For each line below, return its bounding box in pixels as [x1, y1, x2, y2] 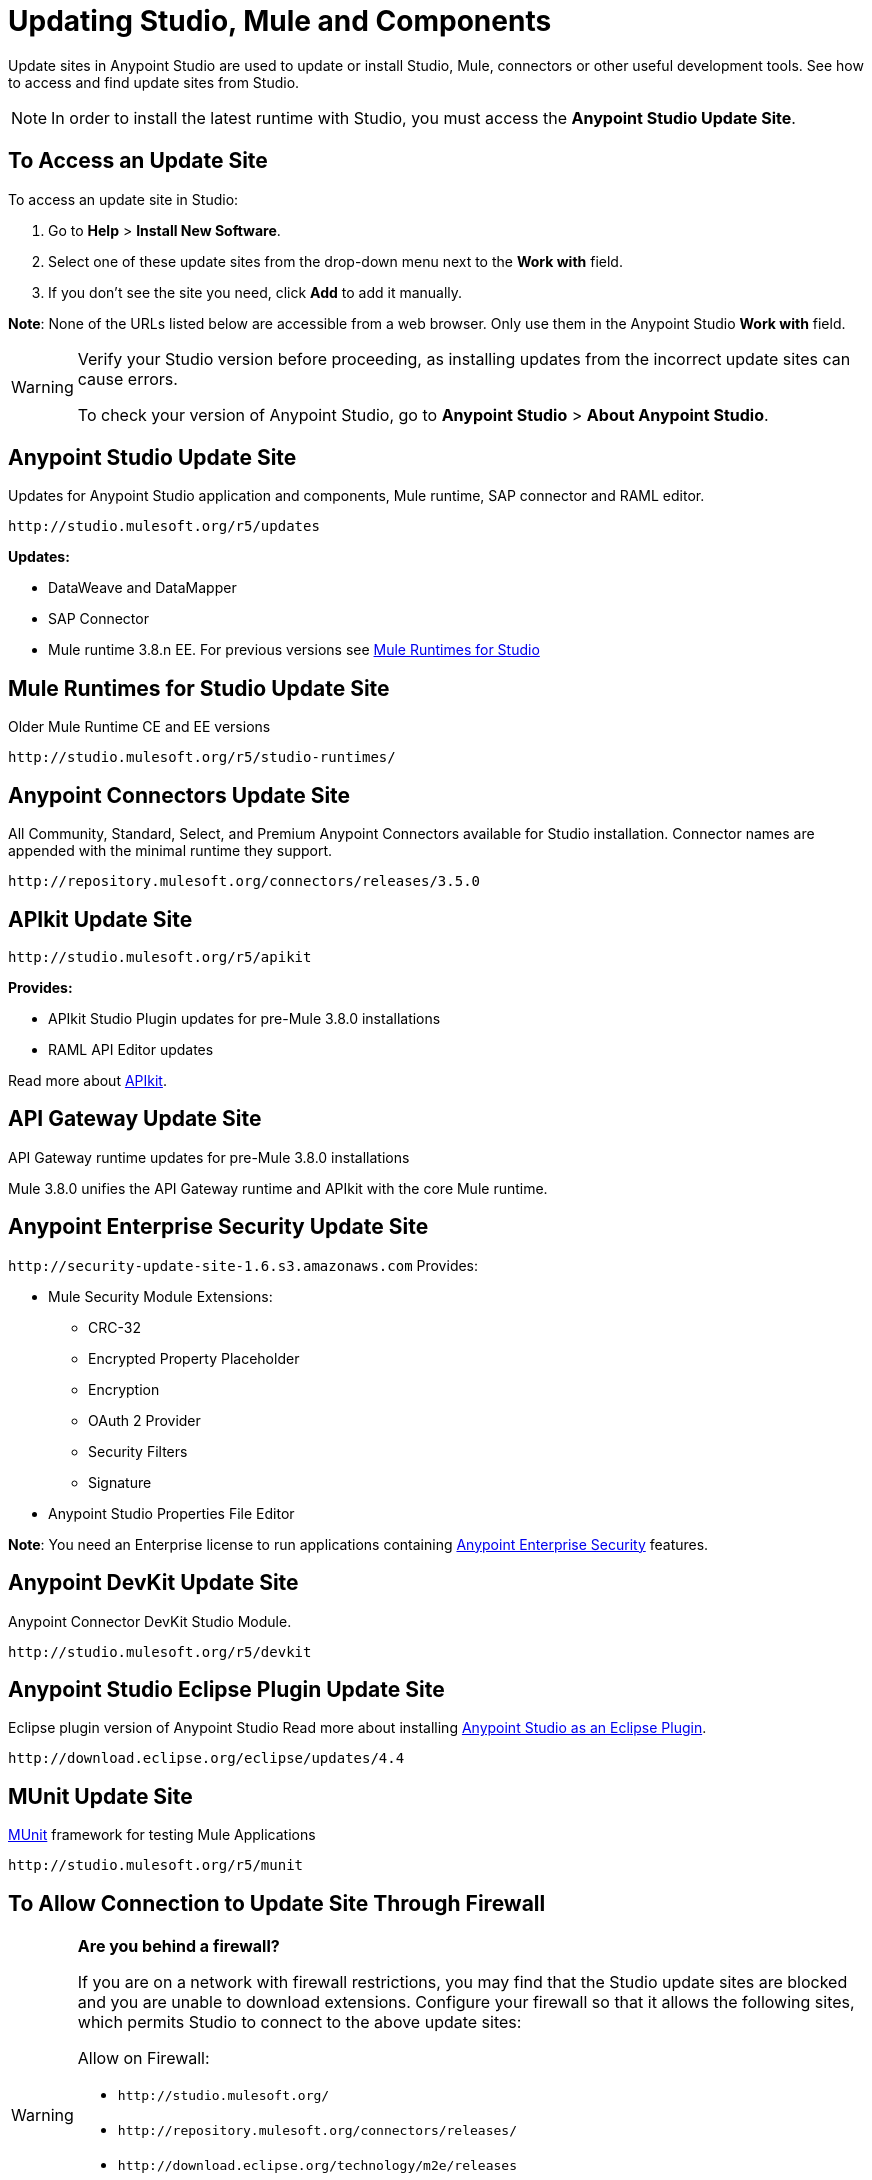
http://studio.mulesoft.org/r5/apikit [8, 948, 312, 965]
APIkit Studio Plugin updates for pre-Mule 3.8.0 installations [48, 1009, 441, 1027]
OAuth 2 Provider [88, 1411, 201, 1429]
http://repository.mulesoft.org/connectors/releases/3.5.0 [8, 873, 481, 890]
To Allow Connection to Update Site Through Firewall [8, 1890, 546, 1916]
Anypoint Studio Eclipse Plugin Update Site [8, 1676, 445, 1702]
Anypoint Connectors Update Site [8, 782, 351, 808]
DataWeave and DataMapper [48, 579, 237, 597]
